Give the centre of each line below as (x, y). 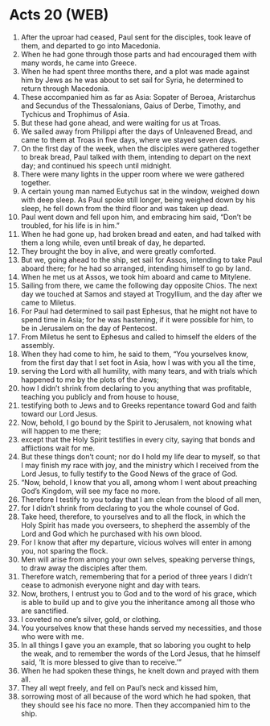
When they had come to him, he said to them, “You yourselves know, (134, 354)
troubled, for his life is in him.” (70, 225)
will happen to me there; (61, 431)
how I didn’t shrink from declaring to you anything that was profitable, (136, 388)
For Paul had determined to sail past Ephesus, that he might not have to (139, 311)
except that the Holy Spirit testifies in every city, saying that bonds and (138, 439)
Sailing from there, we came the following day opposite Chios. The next (139, 285)
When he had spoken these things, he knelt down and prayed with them (140, 670)
